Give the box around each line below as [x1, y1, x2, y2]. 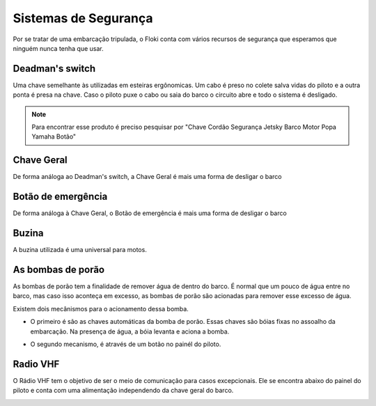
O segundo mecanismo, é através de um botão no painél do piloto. [30, 340, 221, 348]
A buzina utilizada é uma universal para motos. [13, 246, 148, 254]
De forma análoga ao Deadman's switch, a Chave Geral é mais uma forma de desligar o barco [13, 173, 282, 181]
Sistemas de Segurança [13, 10, 153, 26]
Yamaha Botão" [31, 132, 77, 141]
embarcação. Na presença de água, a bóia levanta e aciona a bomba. [30, 327, 230, 336]
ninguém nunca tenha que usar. [13, 44, 104, 52]
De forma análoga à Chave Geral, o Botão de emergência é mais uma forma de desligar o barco [13, 209, 287, 217]
